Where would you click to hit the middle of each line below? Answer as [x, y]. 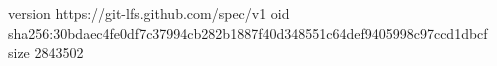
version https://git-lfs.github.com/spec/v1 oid [149, 13]
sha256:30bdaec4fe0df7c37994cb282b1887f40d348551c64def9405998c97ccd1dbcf [248, 32]
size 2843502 [46, 52]
